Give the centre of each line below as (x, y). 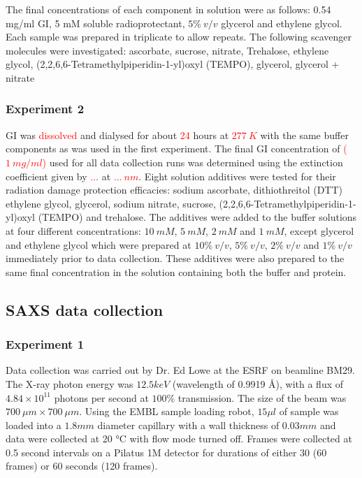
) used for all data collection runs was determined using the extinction (193, 162)
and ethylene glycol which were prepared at (99, 244)
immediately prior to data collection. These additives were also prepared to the (175, 258)
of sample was (309, 411)
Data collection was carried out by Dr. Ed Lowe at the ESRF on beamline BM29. (180, 370)
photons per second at (101, 397)
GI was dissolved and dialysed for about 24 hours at (117, 135)
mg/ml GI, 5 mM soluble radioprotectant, (95, 23)
